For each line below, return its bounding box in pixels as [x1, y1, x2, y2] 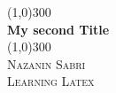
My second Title [7, 19, 110, 38]
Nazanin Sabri [7, 54, 86, 73]
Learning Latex [7, 72, 95, 90]
